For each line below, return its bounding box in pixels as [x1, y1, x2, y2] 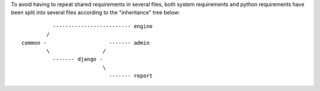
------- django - [52, 56, 103, 63]
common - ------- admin [21, 39, 150, 46]
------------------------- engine [52, 22, 153, 30]
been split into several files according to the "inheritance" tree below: [11, 9, 180, 16]
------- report [108, 73, 153, 79]
